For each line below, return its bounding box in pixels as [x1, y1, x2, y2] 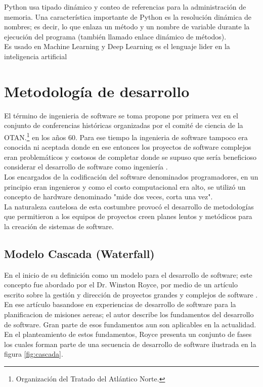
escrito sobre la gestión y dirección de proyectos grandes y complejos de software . [4, 289, 258, 299]
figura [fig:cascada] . [4, 349, 63, 359]
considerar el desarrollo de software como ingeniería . [4, 161, 168, 172]
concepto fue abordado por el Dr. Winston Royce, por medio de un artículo [4, 279, 238, 290]
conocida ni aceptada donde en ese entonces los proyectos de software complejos [4, 142, 251, 152]
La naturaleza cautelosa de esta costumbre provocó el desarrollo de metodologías [4, 201, 254, 211]
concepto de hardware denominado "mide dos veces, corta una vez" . [4, 191, 213, 202]
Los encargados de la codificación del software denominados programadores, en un [4, 171, 258, 182]
